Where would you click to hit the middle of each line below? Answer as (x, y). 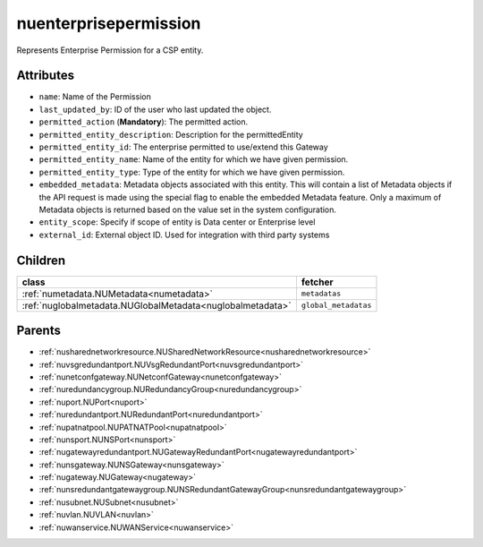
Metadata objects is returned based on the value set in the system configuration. (188, 209)
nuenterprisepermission (109, 23)
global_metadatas (336, 306)
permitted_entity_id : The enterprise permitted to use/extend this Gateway (183, 147)
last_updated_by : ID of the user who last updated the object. (155, 109)
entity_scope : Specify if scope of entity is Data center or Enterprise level (177, 222)
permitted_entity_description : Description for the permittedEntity (171, 134)
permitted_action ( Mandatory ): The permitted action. (144, 122)
